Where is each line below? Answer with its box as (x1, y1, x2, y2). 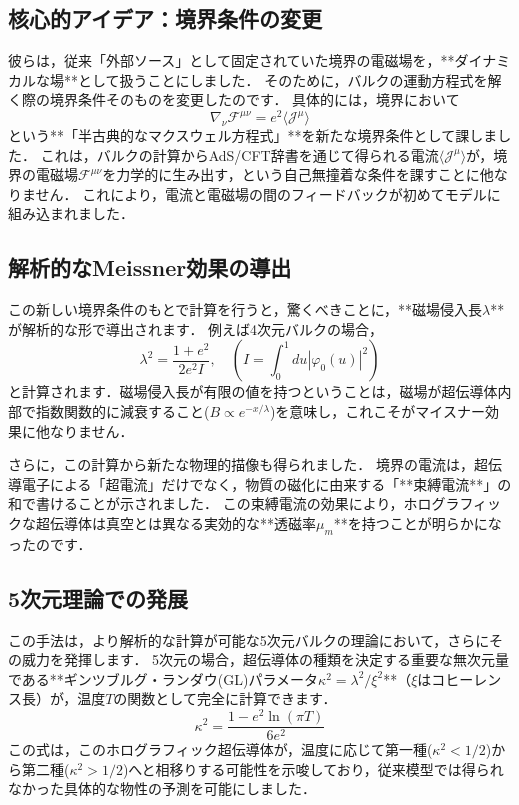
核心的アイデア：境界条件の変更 (8, 3, 322, 34)
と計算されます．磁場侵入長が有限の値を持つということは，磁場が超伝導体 (8, 381, 498, 402)
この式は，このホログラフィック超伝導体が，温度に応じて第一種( (8, 739, 433, 760)
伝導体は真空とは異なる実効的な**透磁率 (49, 512, 316, 533)
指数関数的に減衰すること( (35, 401, 210, 422)
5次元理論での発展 (8, 582, 189, 613)
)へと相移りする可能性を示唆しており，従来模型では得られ (122, 758, 504, 779)
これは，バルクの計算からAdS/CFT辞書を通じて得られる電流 (40, 144, 439, 165)
